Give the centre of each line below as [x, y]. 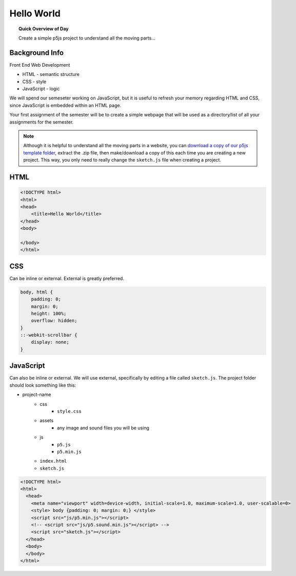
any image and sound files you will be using [103, 428]
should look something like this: [43, 385]
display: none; [50, 342]
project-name [37, 394]
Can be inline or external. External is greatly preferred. [67, 278]
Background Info [37, 53]
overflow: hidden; [54, 321]
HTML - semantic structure [51, 74]
